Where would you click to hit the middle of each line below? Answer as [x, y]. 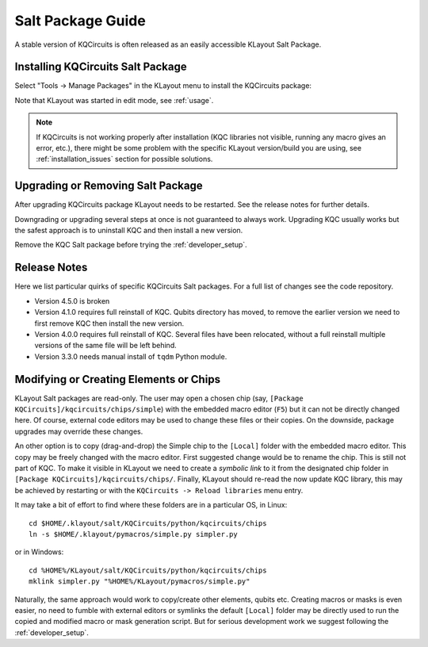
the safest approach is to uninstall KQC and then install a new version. [129, 231]
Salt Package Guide [80, 21]
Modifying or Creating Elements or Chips [118, 379]
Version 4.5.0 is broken [72, 301]
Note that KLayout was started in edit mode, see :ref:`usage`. [114, 100]
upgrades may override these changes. [79, 431]
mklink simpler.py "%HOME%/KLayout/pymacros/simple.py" [139, 582]
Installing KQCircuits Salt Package [101, 67]
